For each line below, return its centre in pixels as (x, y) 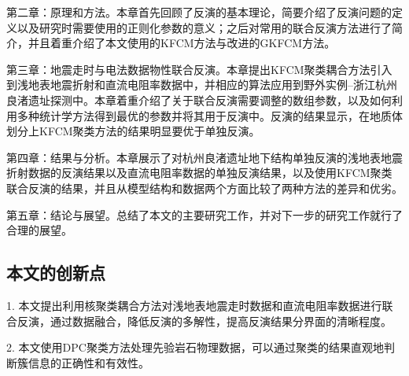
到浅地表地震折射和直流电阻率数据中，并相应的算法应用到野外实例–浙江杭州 (202, 85)
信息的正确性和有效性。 (88, 362)
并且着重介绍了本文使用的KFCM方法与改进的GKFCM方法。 (182, 43)
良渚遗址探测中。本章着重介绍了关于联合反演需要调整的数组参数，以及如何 (199, 100)
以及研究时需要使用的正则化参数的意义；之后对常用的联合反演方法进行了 (204, 27)
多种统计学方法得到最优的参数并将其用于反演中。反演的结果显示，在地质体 (210, 115)
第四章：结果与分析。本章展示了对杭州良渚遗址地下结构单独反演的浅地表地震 (204, 157)
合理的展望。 (39, 230)
